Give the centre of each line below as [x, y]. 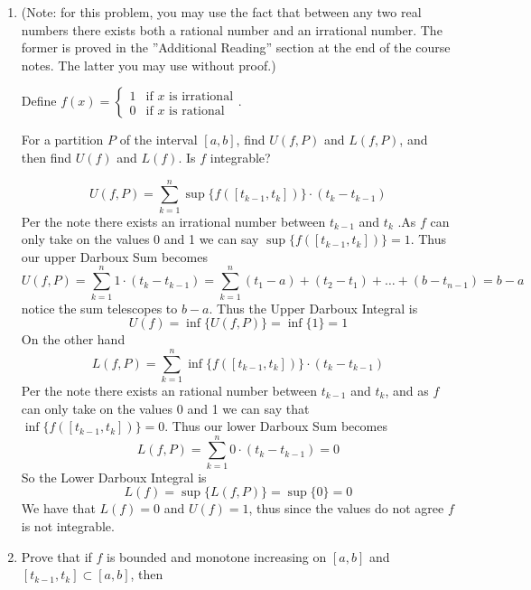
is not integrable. [68, 526]
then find [47, 157]
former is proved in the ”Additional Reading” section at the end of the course [236, 47]
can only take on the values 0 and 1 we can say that [165, 408]
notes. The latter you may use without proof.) [149, 65]
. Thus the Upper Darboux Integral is [313, 308]
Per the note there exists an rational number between [169, 390]
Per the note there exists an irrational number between [173, 221]
